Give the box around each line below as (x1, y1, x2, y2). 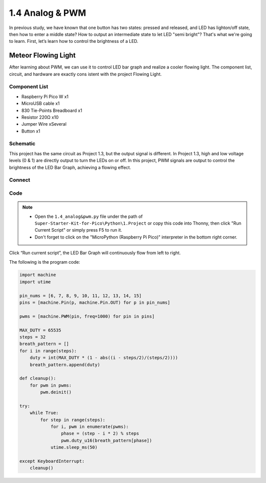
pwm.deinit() (40, 389, 72, 395)
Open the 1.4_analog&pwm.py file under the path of (34, 213, 143, 219)
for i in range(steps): (19, 348, 77, 353)
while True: (30, 410, 59, 416)
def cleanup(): (19, 376, 56, 381)
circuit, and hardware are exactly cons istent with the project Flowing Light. (9, 71, 162, 77)
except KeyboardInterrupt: (19, 458, 85, 464)
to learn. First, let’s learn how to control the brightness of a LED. (9, 38, 138, 44)
